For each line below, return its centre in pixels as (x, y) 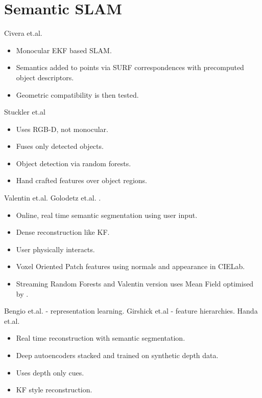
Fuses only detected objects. (60, 146)
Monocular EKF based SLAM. (64, 50)
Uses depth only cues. (50, 372)
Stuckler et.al (25, 112)
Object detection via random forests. (74, 163)
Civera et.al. (23, 33)
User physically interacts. (55, 249)
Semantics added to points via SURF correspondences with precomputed (130, 67)
